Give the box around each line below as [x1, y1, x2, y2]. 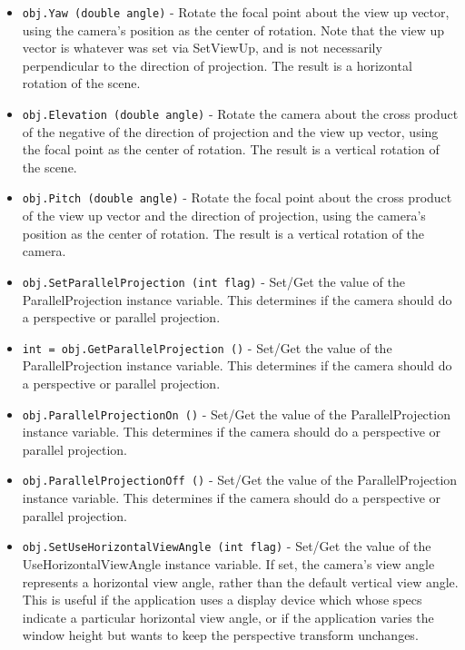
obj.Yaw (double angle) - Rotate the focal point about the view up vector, [22, 3, 450, 21]
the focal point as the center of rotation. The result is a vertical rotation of [22, 140, 440, 159]
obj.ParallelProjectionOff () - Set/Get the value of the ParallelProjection [22, 470, 458, 489]
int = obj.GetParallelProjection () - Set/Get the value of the [22, 338, 392, 357]
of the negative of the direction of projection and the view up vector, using [22, 122, 439, 141]
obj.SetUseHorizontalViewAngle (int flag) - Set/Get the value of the [22, 537, 431, 556]
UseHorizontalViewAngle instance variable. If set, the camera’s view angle [22, 554, 435, 573]
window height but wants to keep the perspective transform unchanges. [22, 625, 419, 645]
